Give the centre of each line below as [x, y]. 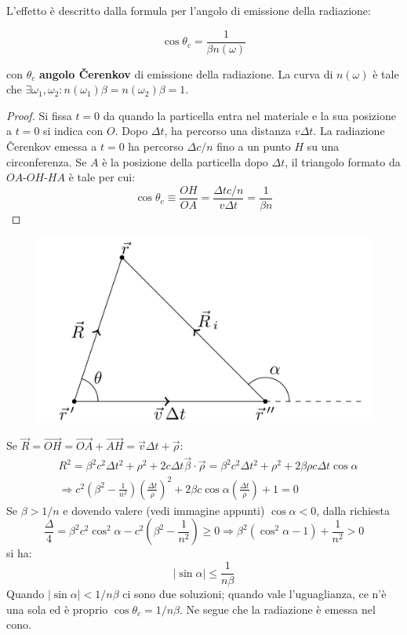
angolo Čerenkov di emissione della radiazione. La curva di [186, 73]
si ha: [19, 553]
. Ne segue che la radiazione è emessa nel [278, 609]
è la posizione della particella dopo [185, 161]
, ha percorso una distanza [228, 131]
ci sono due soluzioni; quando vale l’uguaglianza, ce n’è [254, 594]
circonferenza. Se [47, 161]
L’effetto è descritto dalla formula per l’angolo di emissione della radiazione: [189, 10]
